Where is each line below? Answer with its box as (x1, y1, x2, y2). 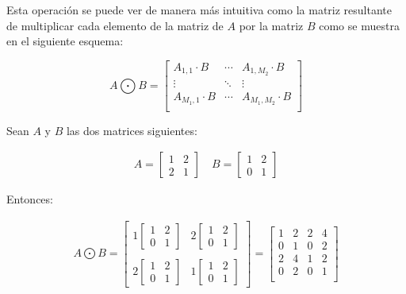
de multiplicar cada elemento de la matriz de (6, 17, 224, 33)
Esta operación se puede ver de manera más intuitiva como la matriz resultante (6, 2, 392, 17)
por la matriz (239, 17, 304, 33)
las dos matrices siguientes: (66, 122, 197, 138)
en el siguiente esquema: (6, 33, 124, 49)
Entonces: (6, 191, 53, 207)
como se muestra (319, 17, 400, 33)
